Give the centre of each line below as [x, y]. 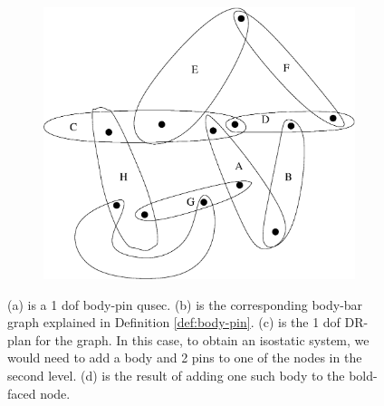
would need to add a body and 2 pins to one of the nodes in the [185, 358]
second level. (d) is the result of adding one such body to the [176, 375]
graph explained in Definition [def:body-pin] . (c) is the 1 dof [174, 322]
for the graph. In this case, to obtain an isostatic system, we [202, 339]
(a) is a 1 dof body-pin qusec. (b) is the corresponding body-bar [185, 304]
